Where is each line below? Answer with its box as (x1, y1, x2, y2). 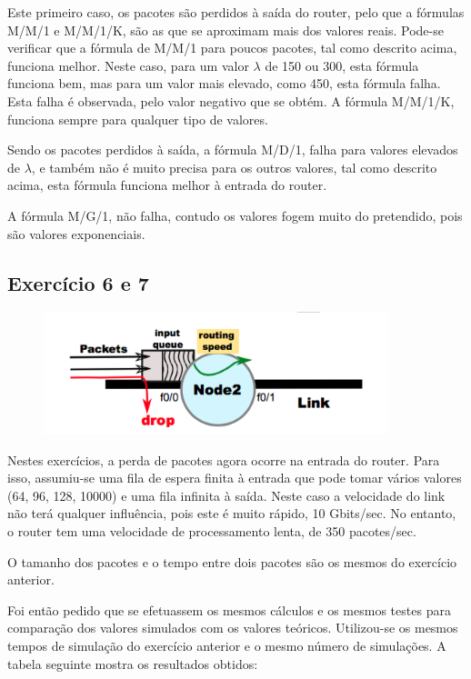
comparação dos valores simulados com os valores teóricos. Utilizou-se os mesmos (7, 618, 458, 637)
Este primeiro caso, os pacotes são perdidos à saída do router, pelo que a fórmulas (7, 3, 465, 21)
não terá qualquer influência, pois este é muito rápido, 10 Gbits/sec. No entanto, (7, 504, 456, 523)
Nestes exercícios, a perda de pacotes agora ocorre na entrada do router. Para (7, 450, 440, 469)
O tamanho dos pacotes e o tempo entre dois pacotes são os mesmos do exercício (7, 552, 457, 571)
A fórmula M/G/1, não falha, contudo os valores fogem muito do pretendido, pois (7, 205, 463, 225)
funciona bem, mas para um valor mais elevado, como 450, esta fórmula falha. (7, 74, 441, 93)
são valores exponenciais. (7, 224, 145, 243)
